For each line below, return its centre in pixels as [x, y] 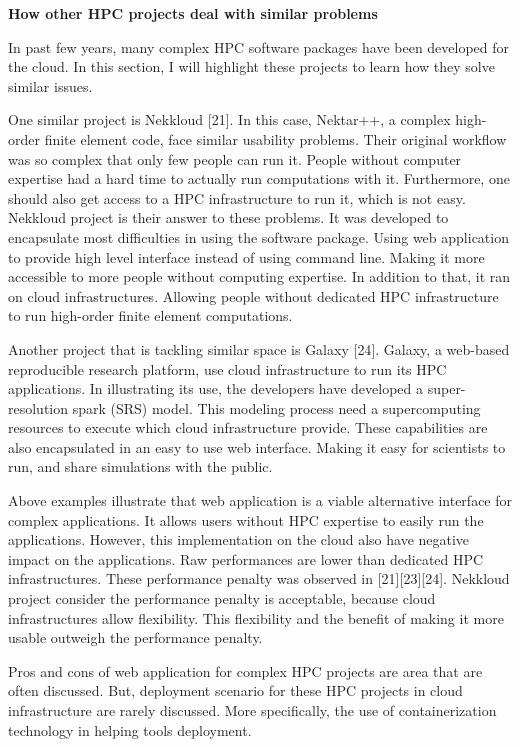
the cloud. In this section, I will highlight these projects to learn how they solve [251, 66]
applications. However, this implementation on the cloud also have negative [239, 539]
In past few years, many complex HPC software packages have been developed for [259, 46]
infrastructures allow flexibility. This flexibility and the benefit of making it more [256, 617]
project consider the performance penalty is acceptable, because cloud [222, 598]
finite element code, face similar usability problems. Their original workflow [275, 138]
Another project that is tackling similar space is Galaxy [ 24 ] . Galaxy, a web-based [259, 348]
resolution [38, 407]
